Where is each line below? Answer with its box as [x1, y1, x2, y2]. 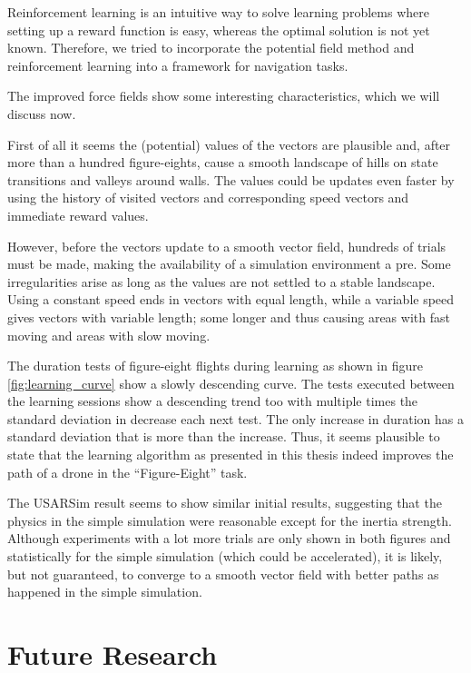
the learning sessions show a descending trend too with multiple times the [7, 391, 418, 411]
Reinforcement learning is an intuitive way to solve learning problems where [7, 3, 429, 21]
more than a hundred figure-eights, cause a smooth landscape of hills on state [7, 153, 438, 172]
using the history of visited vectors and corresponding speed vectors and [7, 188, 409, 207]
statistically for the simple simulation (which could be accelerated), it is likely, [7, 547, 443, 566]
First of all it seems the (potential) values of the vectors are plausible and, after [7, 134, 451, 153]
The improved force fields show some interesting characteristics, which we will [7, 86, 440, 105]
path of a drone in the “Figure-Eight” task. [7, 462, 248, 481]
